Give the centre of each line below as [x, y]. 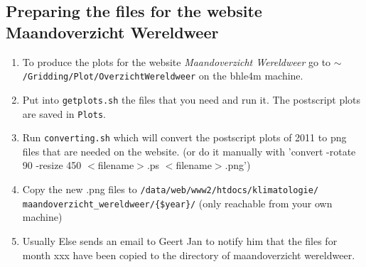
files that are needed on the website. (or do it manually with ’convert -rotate [189, 151]
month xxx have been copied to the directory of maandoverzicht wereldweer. [189, 255]
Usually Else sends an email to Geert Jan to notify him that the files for [180, 240]
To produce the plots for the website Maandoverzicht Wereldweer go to [177, 61]
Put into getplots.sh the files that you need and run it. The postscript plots [192, 99]
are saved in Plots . [64, 113]
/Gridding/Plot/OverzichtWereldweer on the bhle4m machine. [163, 76]
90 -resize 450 [52, 165]
